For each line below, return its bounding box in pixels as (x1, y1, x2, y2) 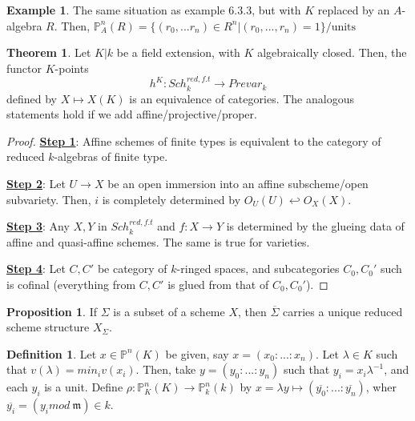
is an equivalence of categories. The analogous (129, 90, 354, 106)
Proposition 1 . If (6, 303, 97, 319)
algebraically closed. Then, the (257, 44, 407, 61)
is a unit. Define (44, 379, 123, 395)
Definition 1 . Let (6, 345, 97, 362)
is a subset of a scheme (113, 303, 225, 319)
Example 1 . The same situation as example (6, 2, 225, 18)
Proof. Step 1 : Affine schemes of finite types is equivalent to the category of (6, 132, 381, 149)
